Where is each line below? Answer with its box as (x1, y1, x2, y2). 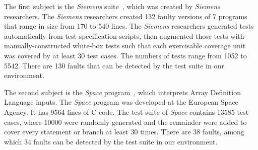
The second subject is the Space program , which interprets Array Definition (4, 87, 241, 97)
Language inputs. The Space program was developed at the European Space (4, 97, 238, 107)
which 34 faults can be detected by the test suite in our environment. (4, 136, 218, 146)
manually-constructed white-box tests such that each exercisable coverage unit (4, 40, 246, 51)
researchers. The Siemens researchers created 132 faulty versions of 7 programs (4, 11, 247, 21)
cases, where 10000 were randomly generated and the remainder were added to (4, 116, 247, 127)
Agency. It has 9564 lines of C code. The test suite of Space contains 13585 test (4, 106, 249, 117)
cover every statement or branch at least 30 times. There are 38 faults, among (4, 126, 244, 137)
